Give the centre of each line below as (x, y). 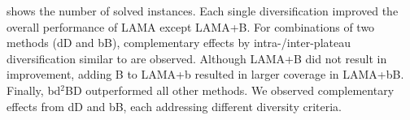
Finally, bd (34, 90)
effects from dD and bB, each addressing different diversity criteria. (174, 106)
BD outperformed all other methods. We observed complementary (230, 90)
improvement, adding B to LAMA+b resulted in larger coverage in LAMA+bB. (205, 74)
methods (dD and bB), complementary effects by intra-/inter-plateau (179, 43)
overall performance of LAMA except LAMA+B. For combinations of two (191, 26)
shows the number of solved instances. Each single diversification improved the (203, 11)
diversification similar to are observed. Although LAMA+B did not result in (197, 58)
